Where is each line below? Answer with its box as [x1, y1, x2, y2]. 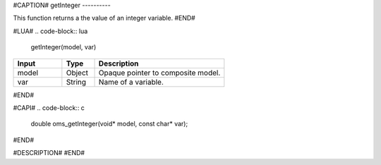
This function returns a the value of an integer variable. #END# [13, 14, 195, 23]
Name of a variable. [98, 77, 164, 87]
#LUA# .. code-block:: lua [13, 27, 88, 35]
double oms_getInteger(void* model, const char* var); [30, 120, 188, 128]
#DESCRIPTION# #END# [13, 149, 85, 157]
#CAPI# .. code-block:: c [13, 103, 85, 112]
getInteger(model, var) [30, 43, 97, 51]
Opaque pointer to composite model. [98, 68, 221, 78]
